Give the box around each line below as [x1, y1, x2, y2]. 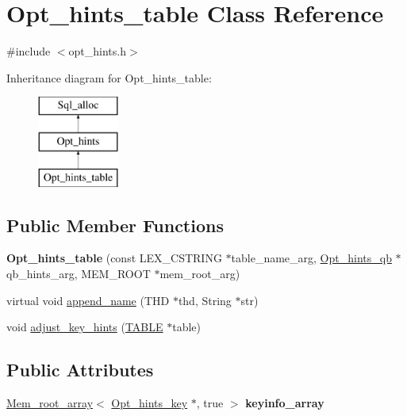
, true [196, 395, 224, 411]
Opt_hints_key [111, 395, 188, 411]
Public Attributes [6, 357, 154, 382]
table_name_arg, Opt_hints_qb [231, 250, 392, 266]
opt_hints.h [68, 43, 126, 59]
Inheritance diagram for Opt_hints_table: [6, 69, 212, 86]
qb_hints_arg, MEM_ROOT [6, 265, 151, 282]
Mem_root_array [6, 395, 94, 411]
